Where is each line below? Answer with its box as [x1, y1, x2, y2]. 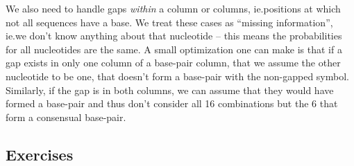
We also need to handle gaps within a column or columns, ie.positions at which [6, 1, 341, 15]
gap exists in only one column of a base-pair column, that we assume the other [6, 55, 341, 70]
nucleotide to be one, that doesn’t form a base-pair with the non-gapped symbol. [6, 68, 349, 83]
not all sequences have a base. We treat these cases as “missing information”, [6, 15, 333, 29]
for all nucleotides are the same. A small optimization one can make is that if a [6, 41, 342, 56]
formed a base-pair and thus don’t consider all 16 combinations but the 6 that [6, 96, 338, 111]
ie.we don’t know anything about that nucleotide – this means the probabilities [6, 28, 342, 43]
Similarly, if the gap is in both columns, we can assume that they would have [6, 82, 334, 97]
